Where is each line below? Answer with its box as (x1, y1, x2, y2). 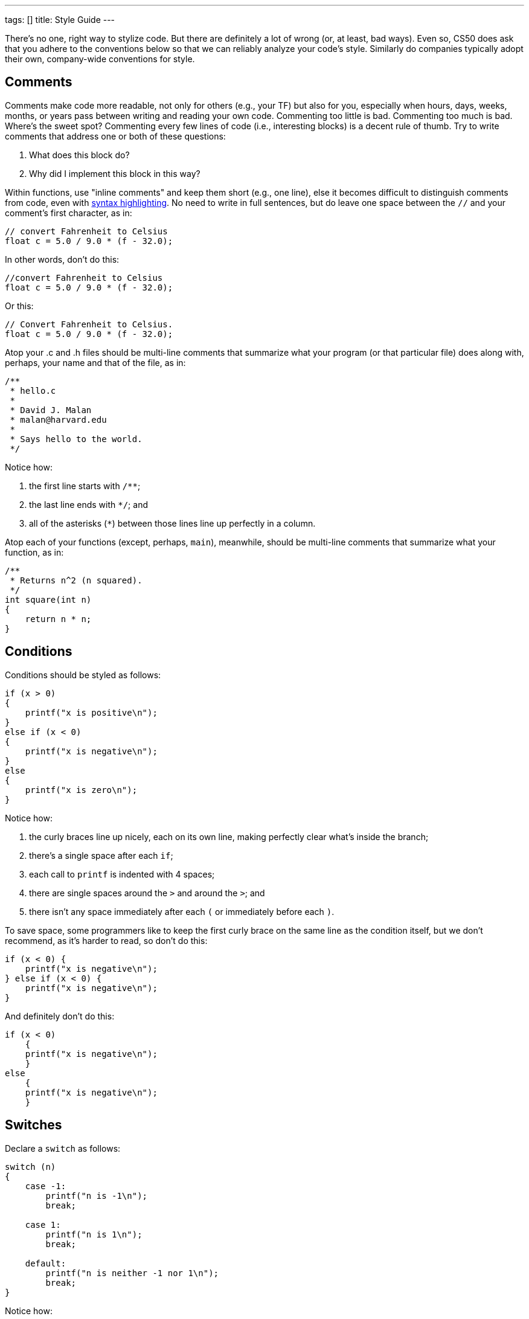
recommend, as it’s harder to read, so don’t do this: (5, 935, 208, 946)
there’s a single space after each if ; (29, 850, 173, 861)
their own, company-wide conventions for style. (5, 54, 195, 64)
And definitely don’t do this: (5, 1010, 115, 1021)
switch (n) (5, 1161, 56, 1172)
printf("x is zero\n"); (25, 785, 138, 795)
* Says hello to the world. (10, 434, 143, 444)
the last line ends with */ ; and (29, 499, 148, 510)
